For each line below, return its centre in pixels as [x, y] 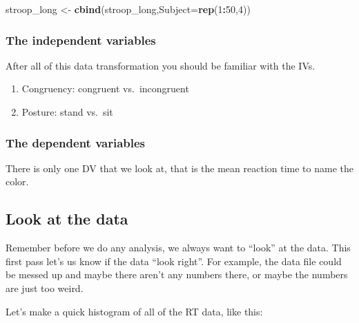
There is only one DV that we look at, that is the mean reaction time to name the [179, 168]
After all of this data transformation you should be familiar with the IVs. [161, 65]
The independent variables [81, 40]
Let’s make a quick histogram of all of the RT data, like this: [134, 311]
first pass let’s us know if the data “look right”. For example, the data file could [174, 261]
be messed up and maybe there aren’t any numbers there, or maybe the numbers [177, 274]
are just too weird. [45, 288]
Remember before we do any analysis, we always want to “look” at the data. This [178, 248]
